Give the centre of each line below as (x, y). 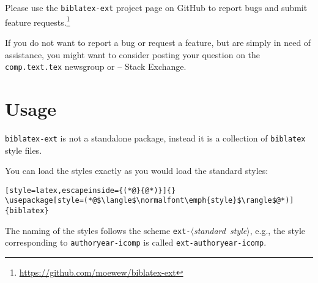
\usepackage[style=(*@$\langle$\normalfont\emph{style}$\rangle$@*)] (150, 201)
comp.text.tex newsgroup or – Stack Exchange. (96, 66)
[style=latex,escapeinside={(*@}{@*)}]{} (91, 190)
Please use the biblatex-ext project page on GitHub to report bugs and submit (156, 7)
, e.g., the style (278, 230)
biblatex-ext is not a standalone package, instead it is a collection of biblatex (155, 138)
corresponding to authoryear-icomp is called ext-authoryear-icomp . (136, 242)
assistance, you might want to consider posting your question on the (133, 54)
